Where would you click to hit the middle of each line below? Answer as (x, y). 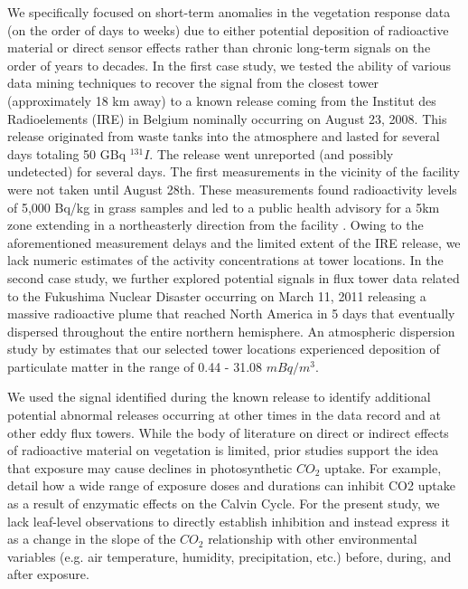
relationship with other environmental (313, 539)
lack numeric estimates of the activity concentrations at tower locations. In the (225, 260)
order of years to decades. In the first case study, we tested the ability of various (229, 65)
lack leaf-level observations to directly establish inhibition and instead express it (229, 521)
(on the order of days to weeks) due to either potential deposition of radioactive (228, 29)
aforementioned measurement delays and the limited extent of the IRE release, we (234, 242)
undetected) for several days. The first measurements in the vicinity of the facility (234, 171)
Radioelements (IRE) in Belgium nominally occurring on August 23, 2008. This (227, 118)
